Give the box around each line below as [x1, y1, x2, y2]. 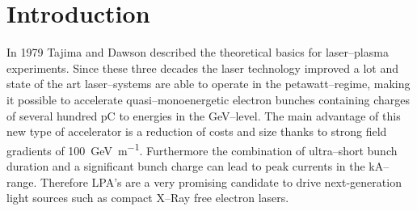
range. [6, 173, 37, 190]
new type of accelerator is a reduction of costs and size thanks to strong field [6, 123, 387, 140]
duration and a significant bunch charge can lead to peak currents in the [6, 157, 365, 174]
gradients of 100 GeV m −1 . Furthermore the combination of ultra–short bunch [6, 139, 398, 158]
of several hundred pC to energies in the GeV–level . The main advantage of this [6, 107, 401, 124]
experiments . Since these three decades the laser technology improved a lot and [6, 59, 398, 76]
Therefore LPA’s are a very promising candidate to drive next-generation [40, 173, 402, 190]
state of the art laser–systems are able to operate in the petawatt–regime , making [6, 75, 411, 92]
